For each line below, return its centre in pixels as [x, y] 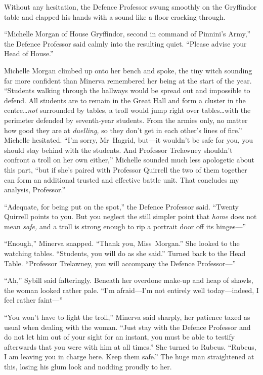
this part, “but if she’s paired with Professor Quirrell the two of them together [126, 169]
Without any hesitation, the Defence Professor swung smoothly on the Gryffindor [130, 7]
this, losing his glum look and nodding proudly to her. [88, 366]
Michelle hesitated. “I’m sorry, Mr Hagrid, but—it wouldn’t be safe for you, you [129, 140]
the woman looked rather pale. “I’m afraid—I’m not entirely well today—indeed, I [131, 290]
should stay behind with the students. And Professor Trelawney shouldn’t [118, 150]
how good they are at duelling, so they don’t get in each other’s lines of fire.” [123, 130]
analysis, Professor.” [35, 190]
